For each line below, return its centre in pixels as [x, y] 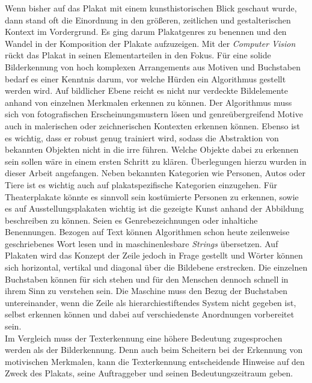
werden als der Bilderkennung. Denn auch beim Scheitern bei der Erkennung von [154, 350]
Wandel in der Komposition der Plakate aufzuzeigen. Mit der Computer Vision [150, 43]
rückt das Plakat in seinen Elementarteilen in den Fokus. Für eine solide [138, 55]
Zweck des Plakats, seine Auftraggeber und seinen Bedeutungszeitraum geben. [149, 373]
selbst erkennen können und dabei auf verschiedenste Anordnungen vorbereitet [150, 314]
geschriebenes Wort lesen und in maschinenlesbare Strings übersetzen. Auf [142, 243]
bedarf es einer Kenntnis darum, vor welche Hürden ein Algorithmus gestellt [145, 78]
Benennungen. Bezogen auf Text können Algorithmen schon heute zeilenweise [147, 232]
